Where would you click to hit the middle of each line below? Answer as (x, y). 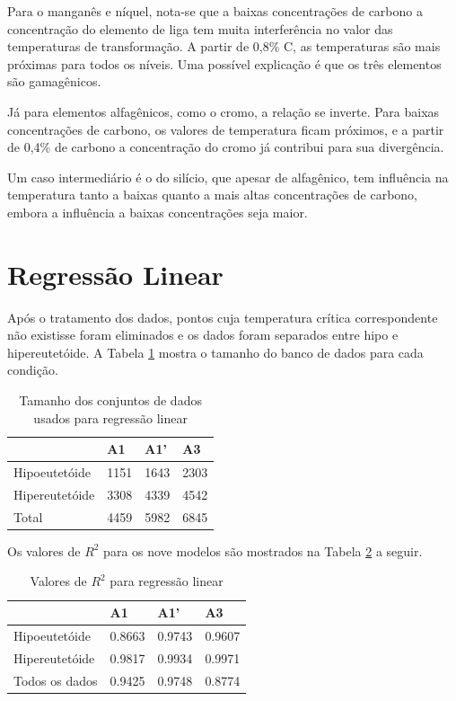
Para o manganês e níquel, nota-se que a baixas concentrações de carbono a (215, 11)
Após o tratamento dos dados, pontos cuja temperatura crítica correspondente (223, 317)
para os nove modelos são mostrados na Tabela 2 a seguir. (263, 550)
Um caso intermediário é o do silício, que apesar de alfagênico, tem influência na (228, 177)
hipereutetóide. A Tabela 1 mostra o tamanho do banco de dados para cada (215, 352)
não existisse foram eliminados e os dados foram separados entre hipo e (203, 335)
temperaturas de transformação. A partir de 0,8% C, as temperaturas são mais (224, 46)
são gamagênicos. (54, 81)
